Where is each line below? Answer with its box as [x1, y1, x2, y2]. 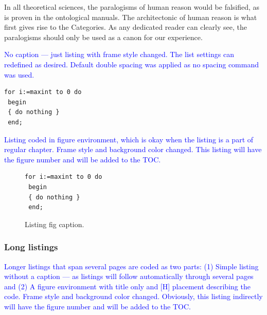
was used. [4, 69, 34, 80]
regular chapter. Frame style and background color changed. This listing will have [4, 144, 262, 155]
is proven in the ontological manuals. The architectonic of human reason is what [4, 11, 257, 22]
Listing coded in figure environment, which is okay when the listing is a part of [4, 134, 254, 144]
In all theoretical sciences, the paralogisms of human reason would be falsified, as [4, 2, 260, 12]
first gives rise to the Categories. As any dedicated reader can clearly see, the [4, 22, 247, 32]
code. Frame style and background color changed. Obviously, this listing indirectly [4, 291, 263, 302]
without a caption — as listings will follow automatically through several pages [4, 271, 254, 282]
